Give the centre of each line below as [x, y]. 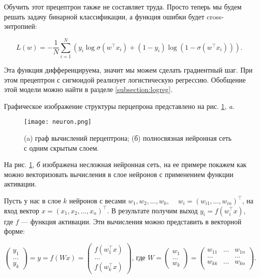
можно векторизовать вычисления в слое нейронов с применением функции [119, 174]
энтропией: [21, 26]
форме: [14, 231]
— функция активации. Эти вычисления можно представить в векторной [131, 221]
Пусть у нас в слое [33, 200]
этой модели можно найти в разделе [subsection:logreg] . [88, 89]
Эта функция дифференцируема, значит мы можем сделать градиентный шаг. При [129, 69]
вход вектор [22, 210]
